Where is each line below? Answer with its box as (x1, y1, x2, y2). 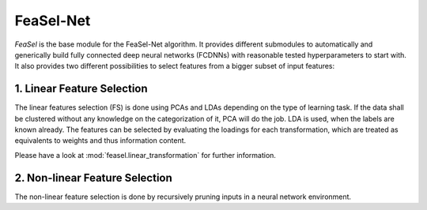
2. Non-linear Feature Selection (14, 171, 173, 185)
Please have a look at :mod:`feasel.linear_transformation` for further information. (14, 150, 277, 159)
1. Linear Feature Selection (14, 82, 148, 96)
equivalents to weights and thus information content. (14, 136, 187, 145)
